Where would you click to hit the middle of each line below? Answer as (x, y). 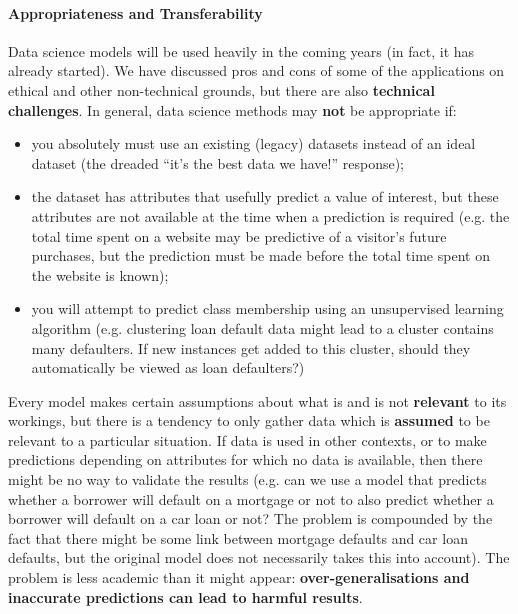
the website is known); (100, 274)
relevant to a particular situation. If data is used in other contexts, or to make (247, 439)
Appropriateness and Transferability (135, 12)
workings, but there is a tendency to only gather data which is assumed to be (249, 420)
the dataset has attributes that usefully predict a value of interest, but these (265, 196)
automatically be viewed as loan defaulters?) (168, 367)
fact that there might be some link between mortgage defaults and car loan (238, 537)
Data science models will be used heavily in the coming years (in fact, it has (241, 50)
